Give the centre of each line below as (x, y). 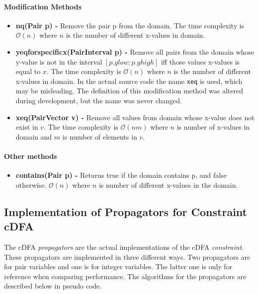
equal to (28, 71)
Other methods (31, 156)
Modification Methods (43, 6)
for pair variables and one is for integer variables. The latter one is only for (118, 266)
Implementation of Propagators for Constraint (126, 211)
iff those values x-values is (200, 61)
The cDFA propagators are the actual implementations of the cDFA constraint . (124, 247)
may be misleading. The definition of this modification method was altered (129, 91)
